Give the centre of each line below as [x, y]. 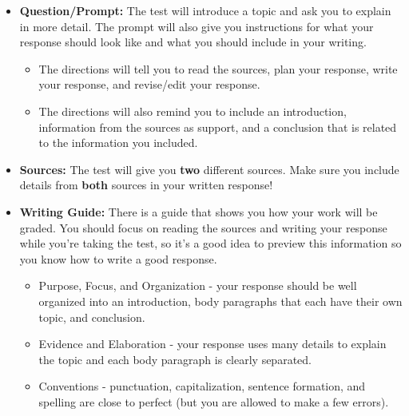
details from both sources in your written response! [146, 185]
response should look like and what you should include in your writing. [193, 42]
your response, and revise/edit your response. [149, 84]
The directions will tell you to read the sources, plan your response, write [218, 68]
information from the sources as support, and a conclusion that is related [218, 127]
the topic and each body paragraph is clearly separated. [175, 359]
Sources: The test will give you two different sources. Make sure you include [209, 169]
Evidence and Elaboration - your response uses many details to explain [212, 344]
